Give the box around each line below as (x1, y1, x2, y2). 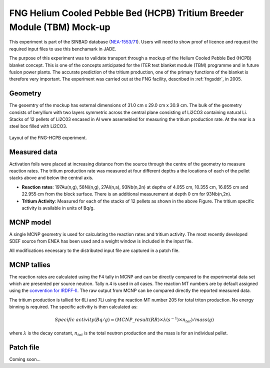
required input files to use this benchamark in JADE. (9, 45, 116, 52)
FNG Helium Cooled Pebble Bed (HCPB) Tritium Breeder (9, 7, 244, 18)
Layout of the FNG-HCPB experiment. (9, 134, 87, 140)
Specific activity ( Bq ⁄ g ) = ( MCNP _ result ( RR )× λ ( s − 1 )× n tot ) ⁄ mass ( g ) (54, 316, 214, 324)
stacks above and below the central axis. (9, 175, 93, 181)
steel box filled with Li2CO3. (9, 123, 67, 129)
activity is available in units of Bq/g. (21, 205, 95, 211)
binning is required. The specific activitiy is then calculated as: (9, 304, 138, 310)
